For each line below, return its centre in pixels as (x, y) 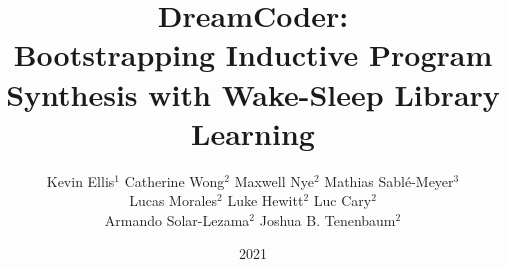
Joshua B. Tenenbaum (327, 219)
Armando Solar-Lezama (177, 219)
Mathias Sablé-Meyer (389, 180)
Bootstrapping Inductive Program (253, 54)
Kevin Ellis (80, 180)
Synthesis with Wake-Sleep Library (253, 93)
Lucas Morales (173, 200)
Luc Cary (342, 200)
